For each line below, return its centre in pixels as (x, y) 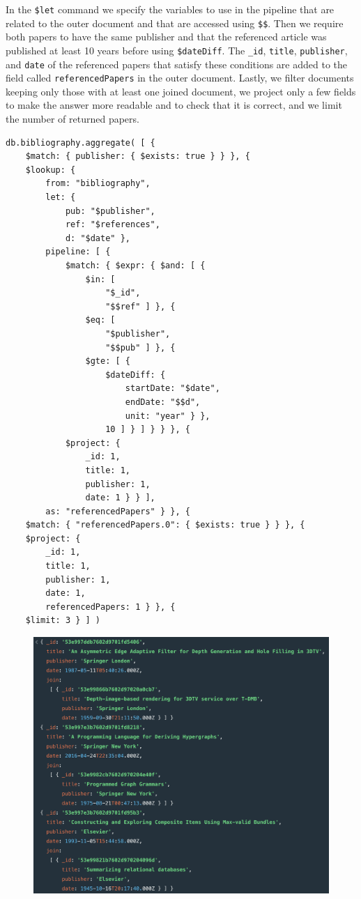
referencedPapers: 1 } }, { (110, 607)
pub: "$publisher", (110, 211)
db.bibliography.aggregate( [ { (80, 143)
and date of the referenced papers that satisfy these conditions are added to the (177, 64)
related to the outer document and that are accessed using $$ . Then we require (175, 23)
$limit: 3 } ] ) (63, 621)
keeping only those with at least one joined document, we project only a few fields (181, 91)
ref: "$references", (113, 225)
